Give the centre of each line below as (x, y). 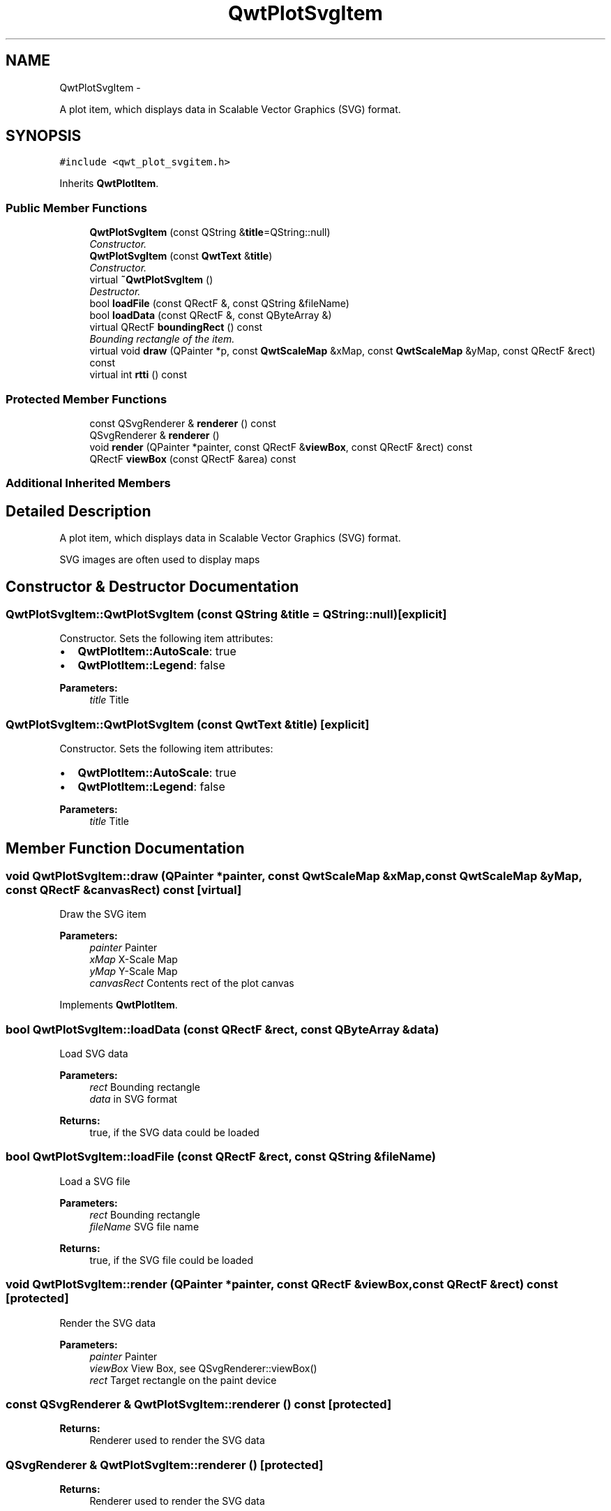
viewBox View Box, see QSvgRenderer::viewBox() (203, 1368)
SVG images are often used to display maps (160, 560)
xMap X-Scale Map (134, 960)
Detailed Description (78, 511)
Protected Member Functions (86, 399)
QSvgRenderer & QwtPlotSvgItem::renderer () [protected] (165, 1465)
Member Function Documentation (125, 848)
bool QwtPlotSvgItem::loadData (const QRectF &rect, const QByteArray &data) (222, 1029)
